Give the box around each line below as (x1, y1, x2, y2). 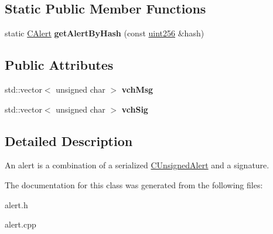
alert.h (5, 198, 28, 211)
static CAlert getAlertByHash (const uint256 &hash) (5, 27, 204, 39)
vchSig (121, 103, 148, 115)
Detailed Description (5, 131, 133, 150)
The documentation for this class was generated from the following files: (5, 178, 263, 191)
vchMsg (121, 83, 153, 95)
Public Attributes (5, 56, 114, 74)
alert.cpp (5, 218, 36, 230)
